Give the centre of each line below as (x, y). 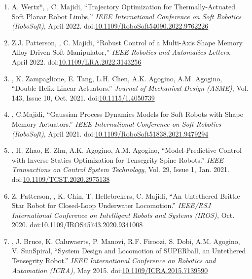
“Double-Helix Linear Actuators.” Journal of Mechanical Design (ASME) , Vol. (130, 88)
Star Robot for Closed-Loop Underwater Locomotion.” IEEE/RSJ (111, 205)
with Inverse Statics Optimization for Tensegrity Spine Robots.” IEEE (118, 159)
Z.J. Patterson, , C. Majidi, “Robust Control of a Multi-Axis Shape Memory (127, 42)
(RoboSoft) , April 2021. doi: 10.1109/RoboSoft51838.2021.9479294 (110, 133)
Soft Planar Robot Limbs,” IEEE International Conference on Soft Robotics (126, 16)
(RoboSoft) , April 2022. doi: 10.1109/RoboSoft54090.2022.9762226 (110, 26)
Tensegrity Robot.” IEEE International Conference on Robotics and (114, 261)
